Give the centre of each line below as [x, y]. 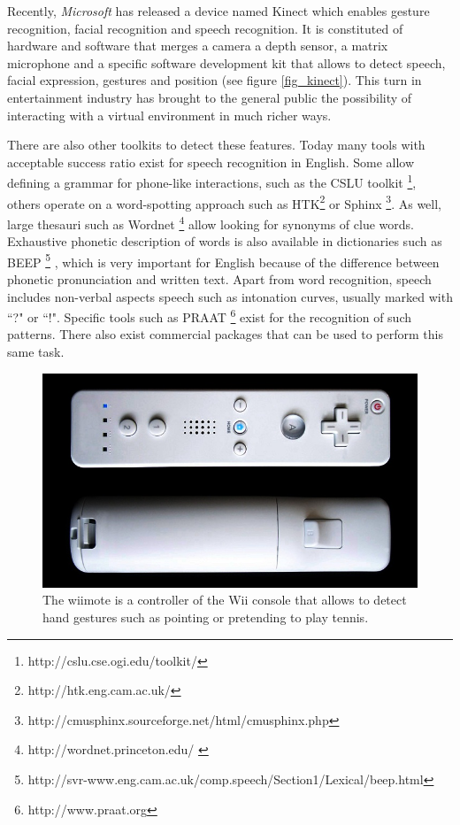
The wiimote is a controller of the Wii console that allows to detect [225, 600]
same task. [36, 351]
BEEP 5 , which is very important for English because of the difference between [223, 260]
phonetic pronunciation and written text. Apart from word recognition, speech [219, 278]
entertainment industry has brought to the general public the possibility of [210, 97]
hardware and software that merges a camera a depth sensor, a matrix [198, 46]
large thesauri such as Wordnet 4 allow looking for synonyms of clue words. [211, 222]
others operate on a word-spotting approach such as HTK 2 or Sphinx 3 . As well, [225, 202]
